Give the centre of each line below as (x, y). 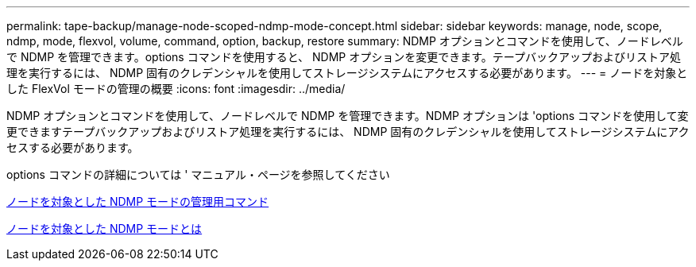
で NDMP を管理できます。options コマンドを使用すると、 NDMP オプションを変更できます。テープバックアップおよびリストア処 (344, 57)
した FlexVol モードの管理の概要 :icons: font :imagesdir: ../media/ (176, 89)
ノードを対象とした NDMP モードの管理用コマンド (138, 201)
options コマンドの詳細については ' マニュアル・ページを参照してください (198, 174)
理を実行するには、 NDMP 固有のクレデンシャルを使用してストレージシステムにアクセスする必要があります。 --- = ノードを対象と (347, 73)
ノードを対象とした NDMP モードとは (104, 228)
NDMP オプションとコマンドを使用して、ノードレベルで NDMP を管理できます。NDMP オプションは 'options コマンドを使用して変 (348, 116)
